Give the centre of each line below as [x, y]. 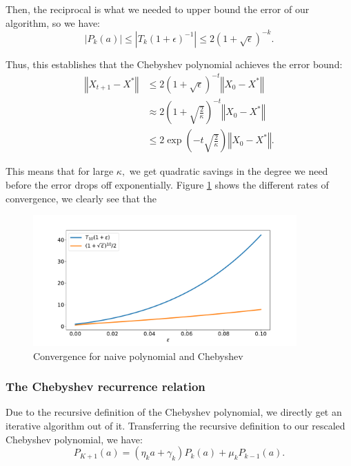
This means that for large [60, 171]
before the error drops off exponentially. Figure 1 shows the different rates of [167, 184]
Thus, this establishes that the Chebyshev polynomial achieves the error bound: [174, 64]
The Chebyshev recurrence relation [106, 386]
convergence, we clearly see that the [81, 198]
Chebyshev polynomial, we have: [74, 439]
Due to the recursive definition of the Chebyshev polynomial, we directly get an [174, 412]
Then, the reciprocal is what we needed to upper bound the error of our [158, 9]
